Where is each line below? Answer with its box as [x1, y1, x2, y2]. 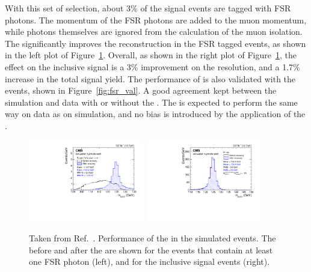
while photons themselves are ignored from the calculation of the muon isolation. [5, 25, 303, 38]
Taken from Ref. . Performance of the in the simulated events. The [29, 231, 276, 244]
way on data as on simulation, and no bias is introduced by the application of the [5, 107, 306, 120]
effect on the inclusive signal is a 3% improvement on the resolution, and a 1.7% [5, 60, 300, 73]
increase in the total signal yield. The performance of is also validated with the [5, 72, 296, 85]
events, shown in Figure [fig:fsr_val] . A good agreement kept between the [5, 84, 277, 97]
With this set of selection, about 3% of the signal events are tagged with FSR [5, 2, 291, 14]
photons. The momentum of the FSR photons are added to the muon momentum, [5, 13, 307, 26]
